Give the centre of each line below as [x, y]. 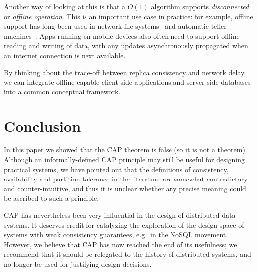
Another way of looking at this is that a [65, 6]
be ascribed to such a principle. [52, 198]
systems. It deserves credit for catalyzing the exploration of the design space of [124, 225]
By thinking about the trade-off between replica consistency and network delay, [125, 72]
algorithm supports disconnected [200, 6]
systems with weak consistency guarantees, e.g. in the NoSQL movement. [116, 234]
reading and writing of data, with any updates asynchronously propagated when [126, 45]
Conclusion [43, 126]
